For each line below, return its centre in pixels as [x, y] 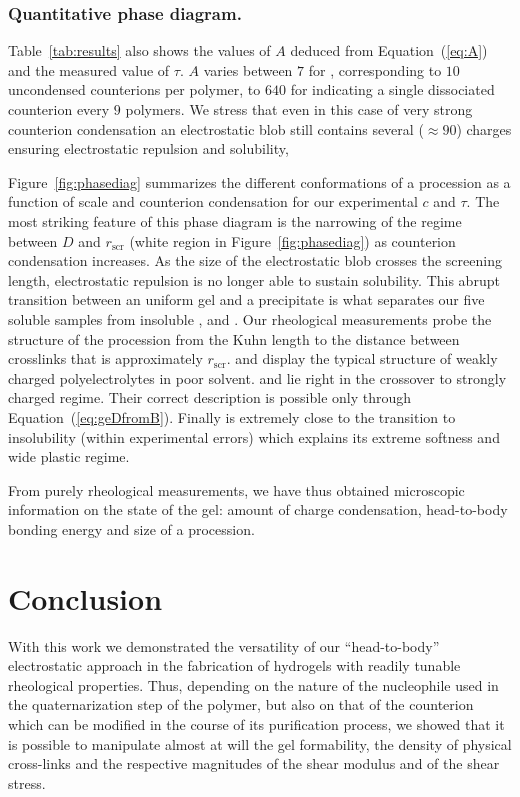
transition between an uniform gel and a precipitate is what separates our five [246, 299]
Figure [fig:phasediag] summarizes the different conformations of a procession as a [259, 181]
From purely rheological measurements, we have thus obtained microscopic [236, 489]
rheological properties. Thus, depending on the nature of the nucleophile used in [253, 684]
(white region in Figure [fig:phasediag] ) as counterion [292, 240]
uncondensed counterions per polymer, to [134, 89]
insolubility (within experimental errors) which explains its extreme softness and [254, 436]
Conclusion [85, 597]
